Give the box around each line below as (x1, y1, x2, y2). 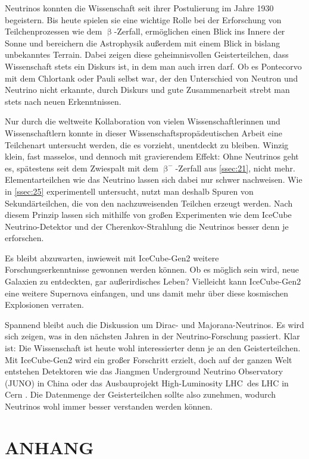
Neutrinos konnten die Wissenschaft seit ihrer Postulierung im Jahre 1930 (5, 2, 274, 14)
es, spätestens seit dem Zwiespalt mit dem (5, 161, 158, 174)
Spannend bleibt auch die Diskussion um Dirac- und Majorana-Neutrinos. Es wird (5, 318, 304, 330)
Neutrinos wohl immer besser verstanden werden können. (5, 400, 213, 412)
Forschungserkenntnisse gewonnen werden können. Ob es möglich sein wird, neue (5, 263, 299, 276)
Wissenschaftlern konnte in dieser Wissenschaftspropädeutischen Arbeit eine (5, 126, 282, 139)
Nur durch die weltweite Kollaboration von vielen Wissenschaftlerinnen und (5, 115, 280, 127)
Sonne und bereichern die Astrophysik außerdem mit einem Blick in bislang (5, 36, 280, 49)
